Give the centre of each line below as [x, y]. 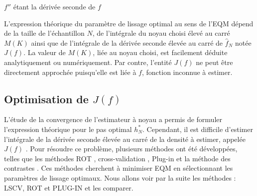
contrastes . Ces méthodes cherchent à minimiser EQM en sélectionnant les [119, 168]
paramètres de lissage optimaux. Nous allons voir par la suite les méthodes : [120, 177]
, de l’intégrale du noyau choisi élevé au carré [161, 33]
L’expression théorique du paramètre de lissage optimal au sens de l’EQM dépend [129, 23]
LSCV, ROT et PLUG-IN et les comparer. [69, 187]
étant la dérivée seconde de [54, 6]
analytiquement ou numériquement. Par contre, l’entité [88, 62]
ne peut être [214, 62]
